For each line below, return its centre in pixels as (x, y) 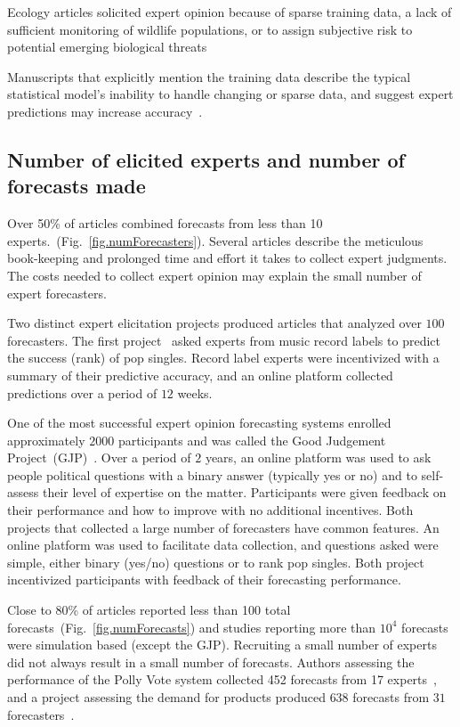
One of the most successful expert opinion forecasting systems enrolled (199, 423)
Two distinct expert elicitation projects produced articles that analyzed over (214, 323)
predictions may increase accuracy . (105, 111)
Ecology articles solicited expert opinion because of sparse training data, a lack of (230, 12)
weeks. (195, 392)
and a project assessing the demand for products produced (166, 697)
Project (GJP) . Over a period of (99, 457)
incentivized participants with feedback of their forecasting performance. (204, 580)
